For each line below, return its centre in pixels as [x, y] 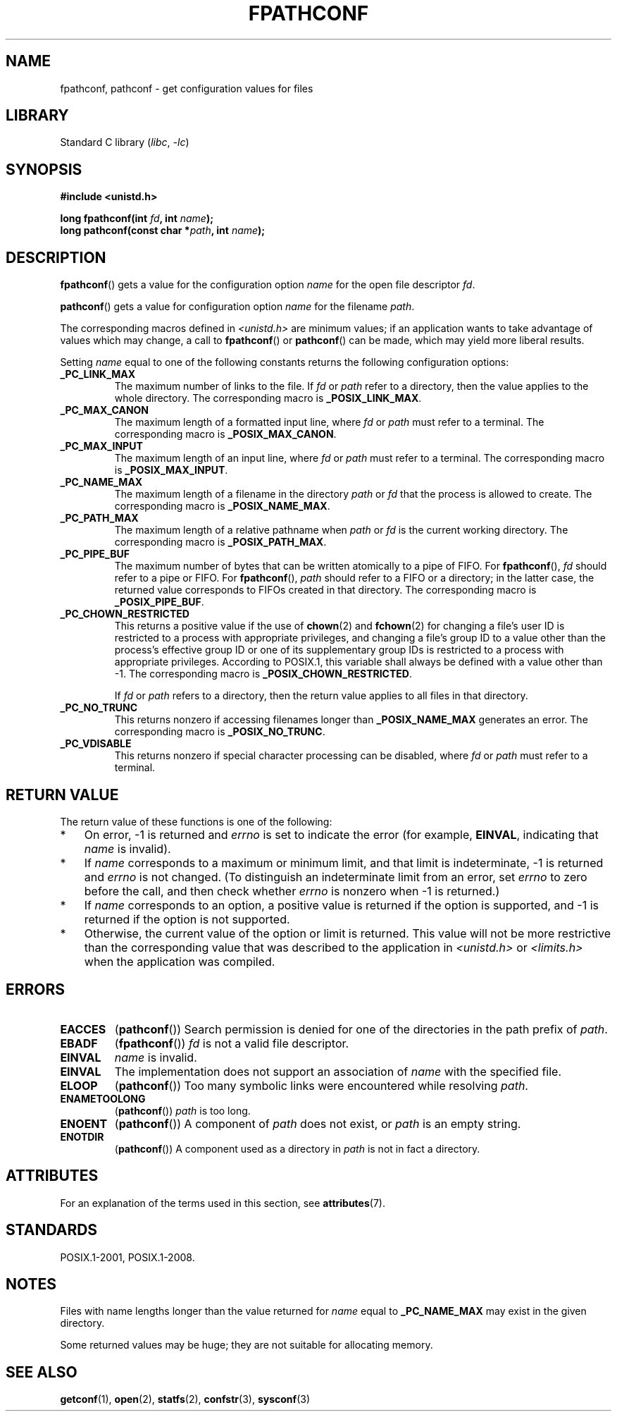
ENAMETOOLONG [103, 1098]
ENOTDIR [82, 1136]
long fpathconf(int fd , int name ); [137, 219]
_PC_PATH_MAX [99, 518]
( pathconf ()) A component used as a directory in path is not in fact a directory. [297, 1148]
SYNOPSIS [44, 169]
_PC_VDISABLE [96, 744]
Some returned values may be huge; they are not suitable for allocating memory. [247, 1345]
